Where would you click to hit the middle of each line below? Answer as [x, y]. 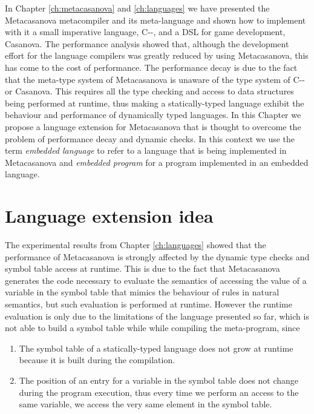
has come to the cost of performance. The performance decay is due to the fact [151, 67]
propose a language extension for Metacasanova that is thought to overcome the [153, 126]
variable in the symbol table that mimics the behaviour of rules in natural [142, 292]
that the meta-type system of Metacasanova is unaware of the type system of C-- [155, 79]
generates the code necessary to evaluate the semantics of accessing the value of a [156, 280]
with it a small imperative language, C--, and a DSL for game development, [145, 32]
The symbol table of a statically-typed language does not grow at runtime [156, 348]
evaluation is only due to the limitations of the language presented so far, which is [157, 316]
